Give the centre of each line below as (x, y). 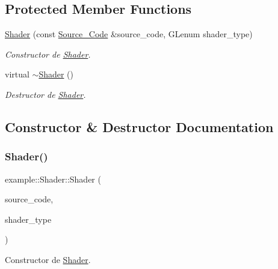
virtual (17, 74)
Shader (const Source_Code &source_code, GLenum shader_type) (129, 34)
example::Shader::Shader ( (53, 179)
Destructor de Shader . (45, 94)
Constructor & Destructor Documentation (139, 126)
